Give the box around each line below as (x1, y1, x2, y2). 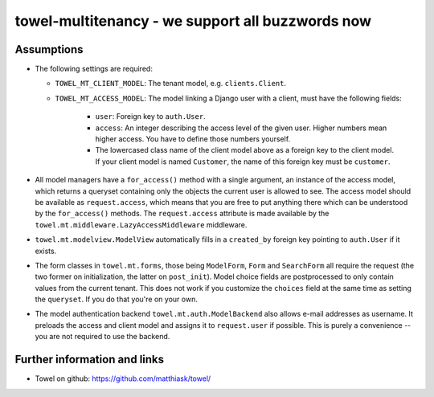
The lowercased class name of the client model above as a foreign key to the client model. (95, 145, 394, 155)
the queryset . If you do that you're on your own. (35, 294, 199, 305)
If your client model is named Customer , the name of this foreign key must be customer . (95, 157, 391, 166)
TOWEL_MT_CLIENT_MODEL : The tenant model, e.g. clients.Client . (55, 79, 287, 88)
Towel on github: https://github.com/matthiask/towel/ (35, 374, 211, 383)
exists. (35, 246, 57, 256)
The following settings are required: (35, 64, 153, 74)
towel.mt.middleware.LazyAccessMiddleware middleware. (35, 219, 248, 229)
